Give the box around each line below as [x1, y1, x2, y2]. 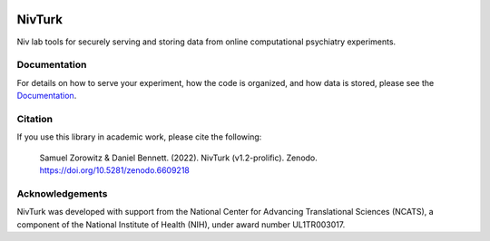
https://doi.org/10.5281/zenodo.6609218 [39, 164, 190, 176]
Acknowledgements [16, 187, 108, 199]
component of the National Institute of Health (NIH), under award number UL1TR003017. [16, 218, 346, 230]
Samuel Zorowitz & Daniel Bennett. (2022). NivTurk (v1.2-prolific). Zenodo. [39, 152, 318, 163]
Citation [16, 112, 54, 125]
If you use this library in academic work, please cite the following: [16, 131, 262, 142]
